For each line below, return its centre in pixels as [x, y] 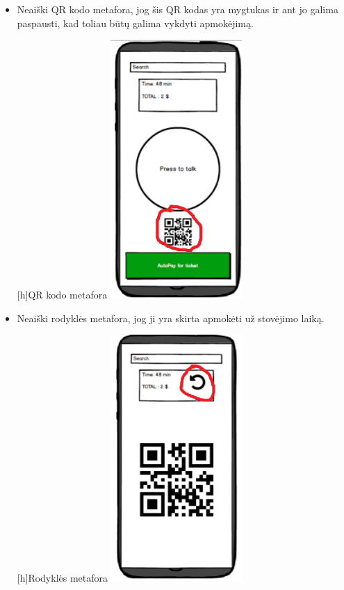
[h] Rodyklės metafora [63, 578]
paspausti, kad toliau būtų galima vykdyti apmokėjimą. [135, 23]
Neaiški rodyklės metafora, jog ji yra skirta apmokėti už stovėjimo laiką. [171, 318]
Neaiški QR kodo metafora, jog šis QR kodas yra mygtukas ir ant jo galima [178, 9]
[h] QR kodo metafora [62, 295]
